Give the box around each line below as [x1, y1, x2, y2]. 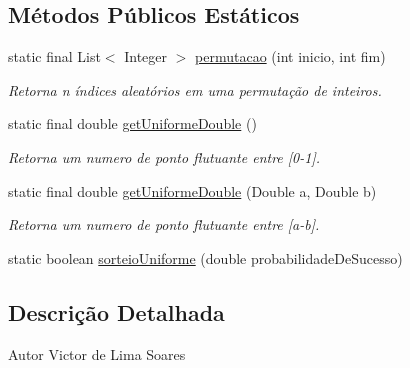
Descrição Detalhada [8, 296, 225, 327]
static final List [8, 46, 101, 67]
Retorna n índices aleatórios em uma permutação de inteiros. [8, 79, 382, 100]
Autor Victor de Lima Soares [8, 343, 186, 364]
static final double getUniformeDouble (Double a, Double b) [8, 180, 377, 201]
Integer [124, 46, 168, 67]
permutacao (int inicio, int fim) [195, 46, 386, 67]
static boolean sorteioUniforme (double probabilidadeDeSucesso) [8, 247, 403, 268]
